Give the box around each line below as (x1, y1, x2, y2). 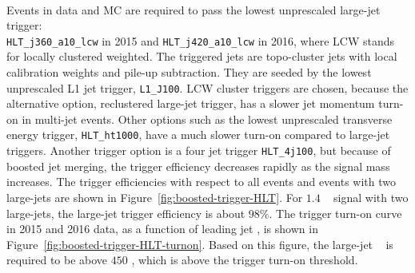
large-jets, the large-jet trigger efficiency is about (6, 204, 245, 221)
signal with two (333, 188, 409, 205)
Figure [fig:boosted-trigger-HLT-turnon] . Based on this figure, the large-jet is (6, 235, 393, 252)
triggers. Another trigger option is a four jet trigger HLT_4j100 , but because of (6, 142, 391, 159)
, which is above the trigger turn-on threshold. (131, 251, 358, 268)
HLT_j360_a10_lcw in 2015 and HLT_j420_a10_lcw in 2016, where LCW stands (6, 32, 394, 49)
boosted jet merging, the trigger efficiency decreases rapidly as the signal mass (6, 157, 390, 174)
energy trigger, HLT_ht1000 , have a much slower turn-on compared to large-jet (6, 126, 390, 143)
